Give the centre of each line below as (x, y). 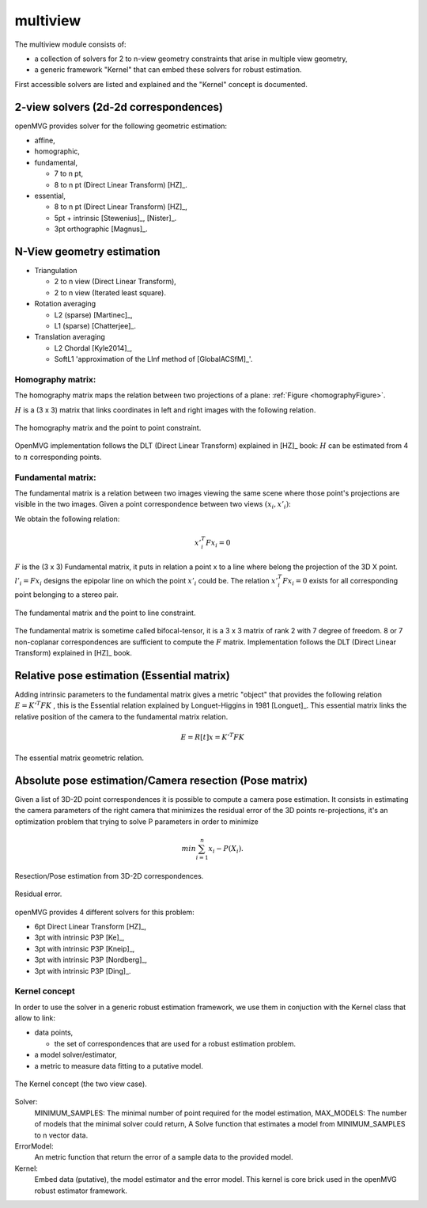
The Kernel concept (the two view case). (81, 1084)
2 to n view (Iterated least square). (110, 292)
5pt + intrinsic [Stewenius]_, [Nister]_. (115, 218)
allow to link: (35, 1018)
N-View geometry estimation (88, 251)
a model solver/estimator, (76, 1055)
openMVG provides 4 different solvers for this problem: (105, 912)
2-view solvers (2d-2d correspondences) (119, 107)
